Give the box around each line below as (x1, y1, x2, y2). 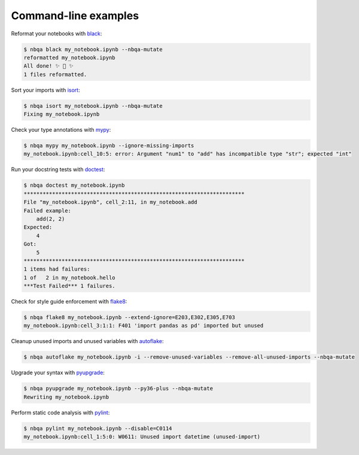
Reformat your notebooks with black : (11, 30, 102, 37)
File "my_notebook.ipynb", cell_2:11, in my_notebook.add (23, 199, 197, 206)
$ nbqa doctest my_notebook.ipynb (23, 182, 125, 189)
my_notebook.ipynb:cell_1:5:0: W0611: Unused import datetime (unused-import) (23, 433, 260, 440)
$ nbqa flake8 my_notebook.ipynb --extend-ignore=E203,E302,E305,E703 (23, 314, 236, 321)
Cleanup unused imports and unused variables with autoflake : (11, 338, 164, 345)
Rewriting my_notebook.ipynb (23, 393, 109, 401)
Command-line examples (11, 9, 139, 22)
